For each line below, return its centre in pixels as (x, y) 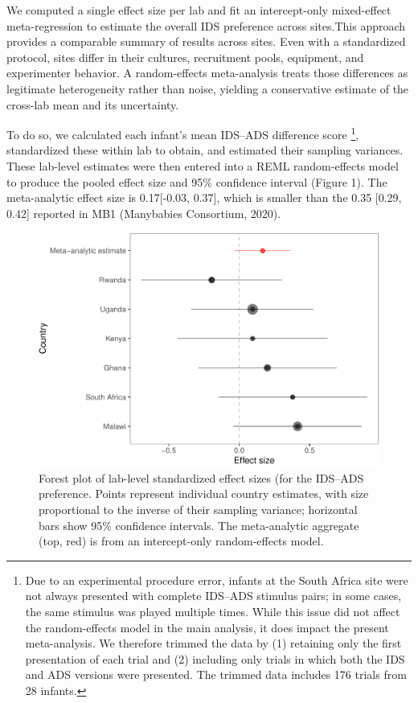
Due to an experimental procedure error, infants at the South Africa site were (217, 580)
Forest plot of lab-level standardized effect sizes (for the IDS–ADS (201, 477)
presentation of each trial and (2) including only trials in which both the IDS (215, 658)
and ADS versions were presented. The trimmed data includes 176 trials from (216, 674)
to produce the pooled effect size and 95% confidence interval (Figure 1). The (197, 181)
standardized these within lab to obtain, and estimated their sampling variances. (205, 150)
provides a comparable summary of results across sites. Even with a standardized (206, 41)
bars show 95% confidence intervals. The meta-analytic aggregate (199, 525)
